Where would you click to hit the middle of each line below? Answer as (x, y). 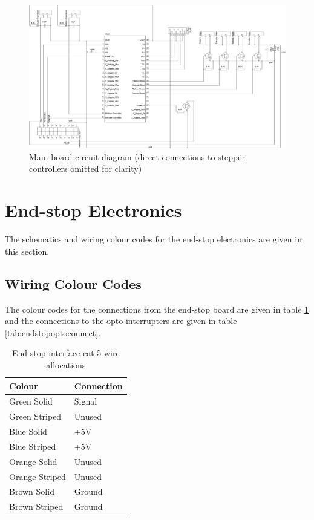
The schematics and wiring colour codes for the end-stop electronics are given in (153, 239)
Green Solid (31, 401)
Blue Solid (28, 431)
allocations (66, 364)
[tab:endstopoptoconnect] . (53, 332)
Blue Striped (33, 446)
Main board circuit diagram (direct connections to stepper (137, 156)
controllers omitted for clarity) (86, 168)
